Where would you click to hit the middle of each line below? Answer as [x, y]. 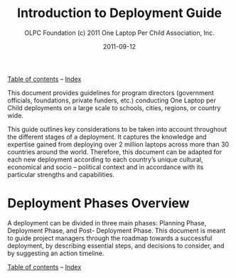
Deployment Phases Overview [98, 203]
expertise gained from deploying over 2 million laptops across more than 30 [118, 144]
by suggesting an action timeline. [56, 253]
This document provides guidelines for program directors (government [111, 92]
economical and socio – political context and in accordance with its [106, 167]
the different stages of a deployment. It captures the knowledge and [107, 137]
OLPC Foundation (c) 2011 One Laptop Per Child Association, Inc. [119, 33]
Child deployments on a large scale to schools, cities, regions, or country [114, 107]
